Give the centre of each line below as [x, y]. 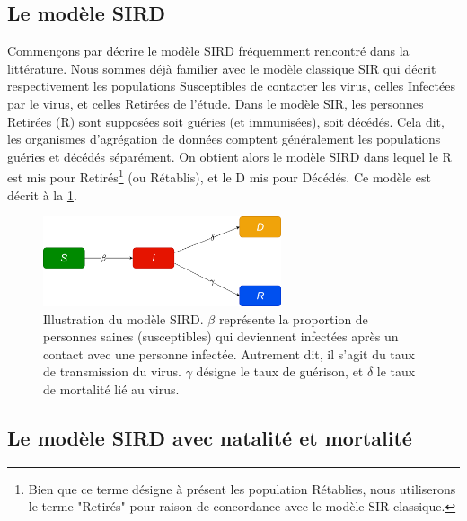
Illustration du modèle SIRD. [123, 318]
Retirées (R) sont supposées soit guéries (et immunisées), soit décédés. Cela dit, [226, 121]
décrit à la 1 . [42, 194]
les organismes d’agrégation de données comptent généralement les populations [224, 139]
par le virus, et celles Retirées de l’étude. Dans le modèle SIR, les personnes [216, 103]
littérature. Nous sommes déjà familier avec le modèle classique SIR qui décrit [222, 68]
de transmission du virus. [113, 371]
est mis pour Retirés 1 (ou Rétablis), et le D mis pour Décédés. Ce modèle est [219, 176]
